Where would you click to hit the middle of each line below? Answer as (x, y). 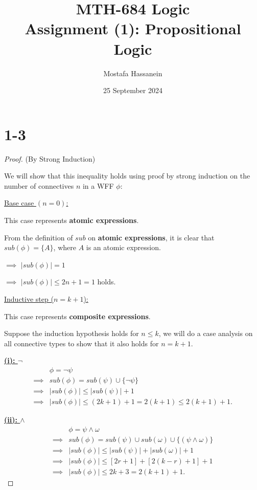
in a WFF (98, 185)
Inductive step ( (29, 298)
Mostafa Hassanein (133, 73)
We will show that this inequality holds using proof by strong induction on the (127, 176)
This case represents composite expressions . (77, 316)
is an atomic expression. (123, 247)
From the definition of (39, 237)
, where (65, 247)
